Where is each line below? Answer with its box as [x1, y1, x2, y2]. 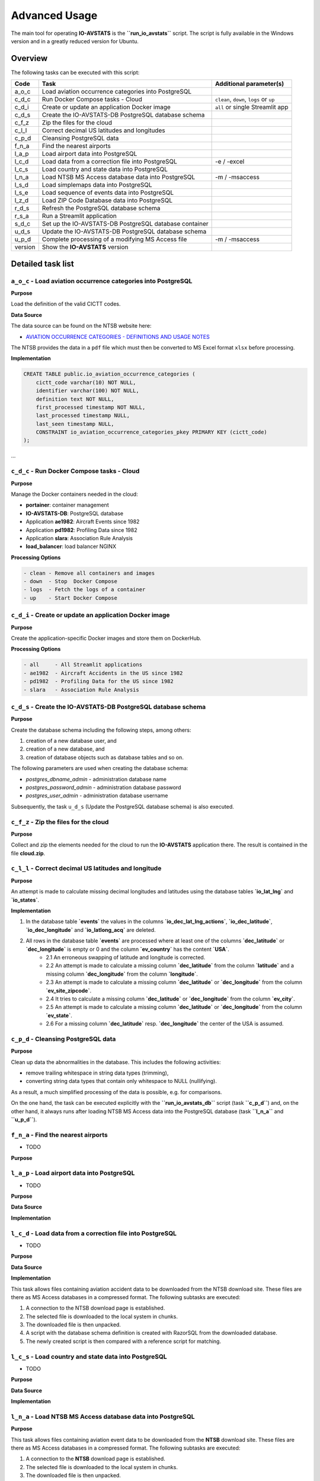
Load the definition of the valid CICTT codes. [11, 300, 121, 307]
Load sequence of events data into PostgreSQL [41, 188, 174, 197]
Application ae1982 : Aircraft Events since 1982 [25, 518, 140, 525]
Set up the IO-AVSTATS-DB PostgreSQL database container [41, 220, 209, 228]
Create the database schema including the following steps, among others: [11, 726, 191, 733]
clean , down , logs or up [215, 95, 275, 104]
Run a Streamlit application [41, 212, 117, 220]
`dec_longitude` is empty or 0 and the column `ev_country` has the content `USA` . [25, 945, 229, 953]
